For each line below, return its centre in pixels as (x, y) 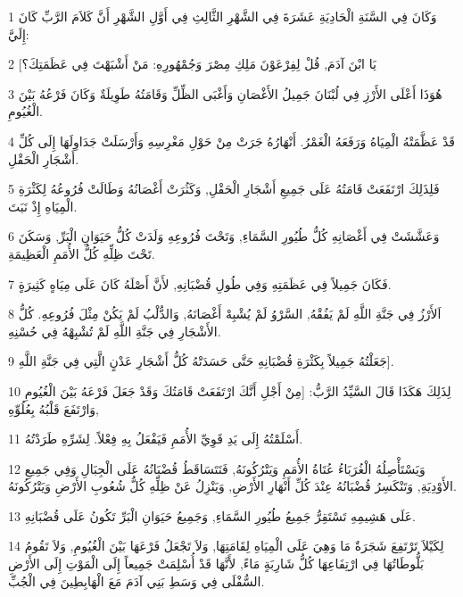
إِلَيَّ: (19, 33)
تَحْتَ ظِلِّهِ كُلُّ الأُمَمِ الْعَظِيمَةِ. (82, 253)
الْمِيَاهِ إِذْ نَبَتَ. (43, 206)
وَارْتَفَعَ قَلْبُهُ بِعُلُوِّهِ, (54, 408)
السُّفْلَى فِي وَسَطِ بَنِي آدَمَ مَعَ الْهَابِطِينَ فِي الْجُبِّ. (136, 580)
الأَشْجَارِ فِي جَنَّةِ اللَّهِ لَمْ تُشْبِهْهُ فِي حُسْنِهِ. (115, 331)
